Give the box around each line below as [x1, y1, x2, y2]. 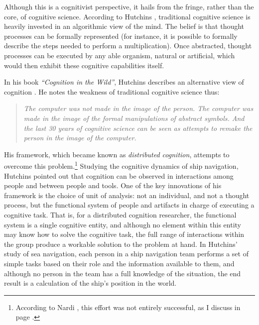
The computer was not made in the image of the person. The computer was [23, 103, 254, 113]
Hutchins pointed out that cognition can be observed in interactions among [4, 170, 234, 181]
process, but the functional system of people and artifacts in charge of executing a [4, 200, 255, 210]
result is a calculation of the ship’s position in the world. [4, 278, 177, 288]
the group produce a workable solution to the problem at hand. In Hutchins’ [4, 238, 238, 249]
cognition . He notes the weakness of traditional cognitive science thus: [4, 86, 220, 97]
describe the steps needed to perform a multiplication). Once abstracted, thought [4, 40, 252, 51]
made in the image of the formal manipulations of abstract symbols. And [23, 112, 245, 123]
